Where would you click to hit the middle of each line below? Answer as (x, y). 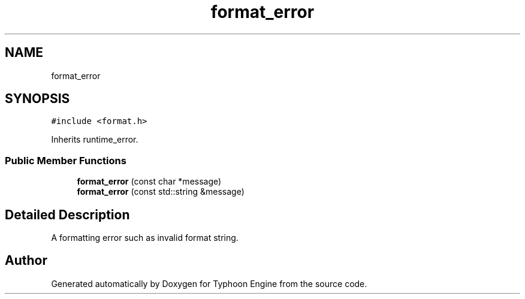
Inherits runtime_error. (95, 140)
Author (26, 261)
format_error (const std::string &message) (161, 192)
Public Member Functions (66, 160)
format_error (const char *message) (149, 182)
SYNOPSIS (37, 99)
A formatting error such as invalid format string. (145, 238)
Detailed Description (67, 215)
